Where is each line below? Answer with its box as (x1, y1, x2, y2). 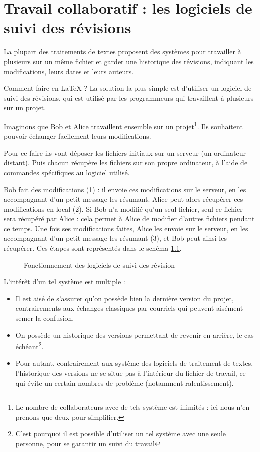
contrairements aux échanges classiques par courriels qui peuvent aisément (15, 303, 243, 313)
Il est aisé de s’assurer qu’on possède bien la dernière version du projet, (15, 293, 234, 303)
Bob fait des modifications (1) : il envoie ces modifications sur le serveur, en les (4, 184, 246, 194)
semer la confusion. (15, 313, 74, 323)
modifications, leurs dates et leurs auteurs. (4, 66, 134, 76)
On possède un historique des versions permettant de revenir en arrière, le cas (15, 329, 254, 340)
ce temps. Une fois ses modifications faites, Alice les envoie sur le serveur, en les (4, 223, 248, 233)
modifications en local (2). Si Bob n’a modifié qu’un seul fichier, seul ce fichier (4, 203, 243, 214)
